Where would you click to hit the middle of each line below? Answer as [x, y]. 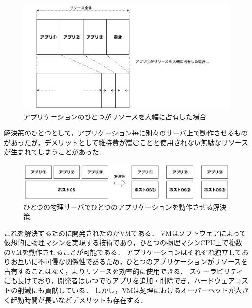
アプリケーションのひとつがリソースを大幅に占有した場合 [115, 116]
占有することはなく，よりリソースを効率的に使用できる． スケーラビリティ [124, 271]
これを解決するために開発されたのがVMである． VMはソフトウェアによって [125, 233]
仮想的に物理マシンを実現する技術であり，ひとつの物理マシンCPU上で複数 [123, 242]
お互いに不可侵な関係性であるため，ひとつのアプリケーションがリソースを [129, 261]
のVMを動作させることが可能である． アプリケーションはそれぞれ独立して [123, 252]
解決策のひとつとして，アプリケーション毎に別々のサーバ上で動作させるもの [126, 133]
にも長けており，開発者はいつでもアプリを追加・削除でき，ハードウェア [119, 280]
